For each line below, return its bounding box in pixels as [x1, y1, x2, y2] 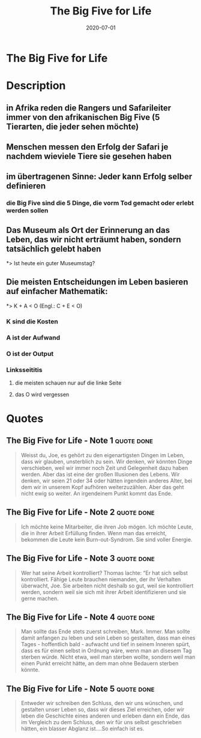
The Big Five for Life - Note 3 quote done [6, 553, 155, 563]
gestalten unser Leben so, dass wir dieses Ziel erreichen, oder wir [20, 706, 185, 713]
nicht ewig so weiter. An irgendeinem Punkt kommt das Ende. [20, 490, 173, 497]
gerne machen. [20, 595, 59, 602]
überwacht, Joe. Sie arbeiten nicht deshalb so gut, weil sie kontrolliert [20, 582, 194, 589]
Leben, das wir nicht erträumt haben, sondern [6, 234, 181, 244]
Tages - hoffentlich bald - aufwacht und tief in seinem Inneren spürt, [20, 641, 191, 648]
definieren [6, 181, 46, 191]
